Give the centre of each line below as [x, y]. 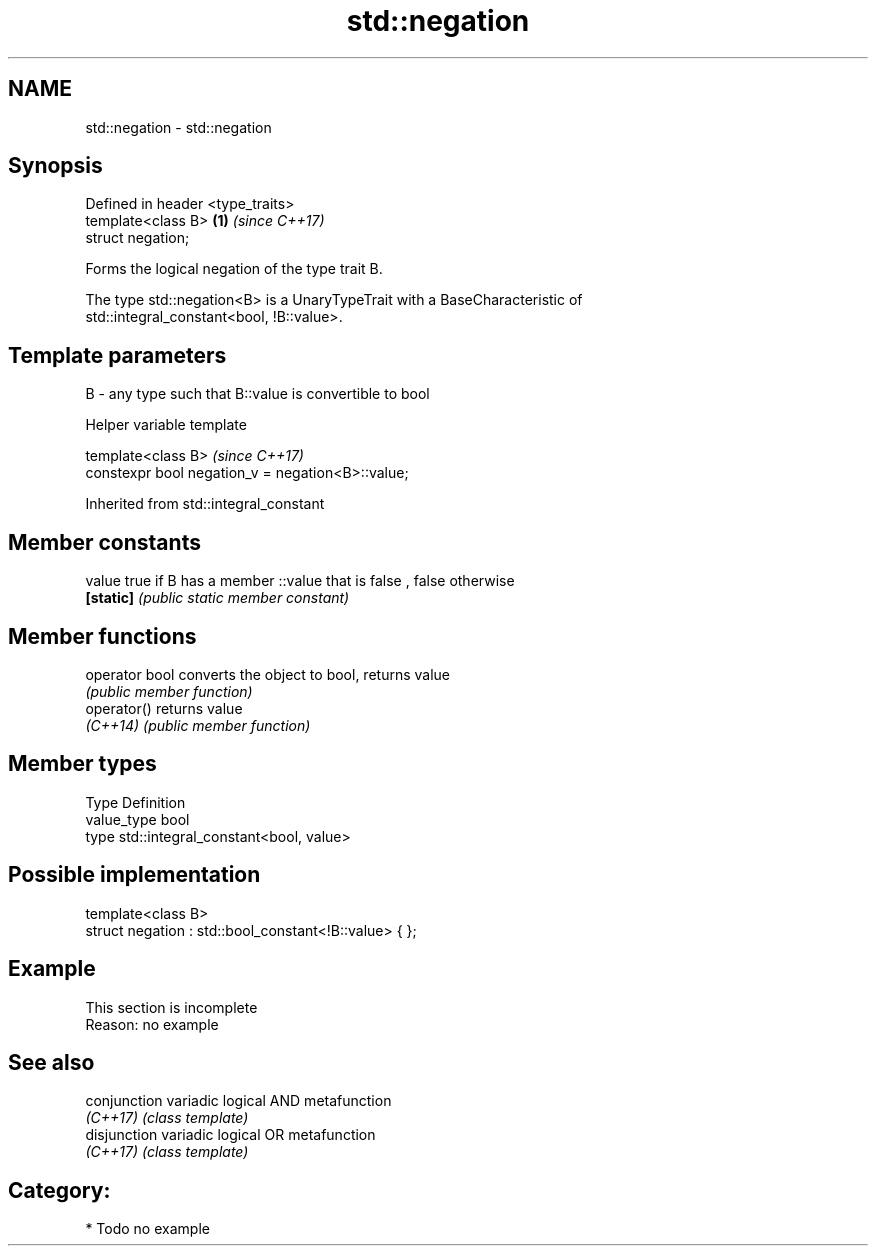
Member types [82, 764]
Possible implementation [134, 875]
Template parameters [117, 355]
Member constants [104, 542]
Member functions [102, 636]
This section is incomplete [171, 1007]
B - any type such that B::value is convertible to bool [257, 394]
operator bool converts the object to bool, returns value [267, 674]
